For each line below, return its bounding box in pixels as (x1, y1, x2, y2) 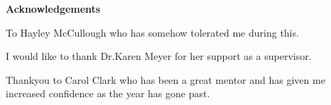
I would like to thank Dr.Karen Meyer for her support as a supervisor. (6, 49, 312, 63)
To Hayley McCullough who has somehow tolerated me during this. (6, 25, 299, 39)
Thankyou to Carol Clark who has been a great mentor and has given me (6, 72, 325, 87)
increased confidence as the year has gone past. (6, 86, 210, 101)
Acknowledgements (6, 1, 101, 16)
